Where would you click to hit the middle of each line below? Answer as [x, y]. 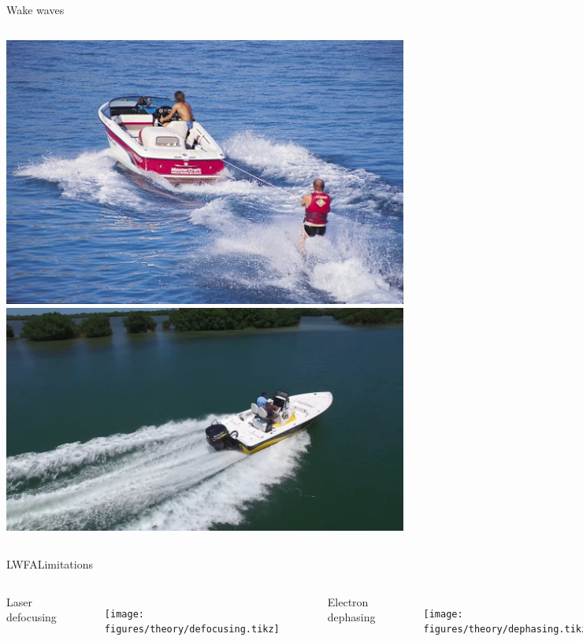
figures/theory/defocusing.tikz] [192, 630]
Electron [348, 601]
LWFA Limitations [50, 563]
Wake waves [35, 9]
